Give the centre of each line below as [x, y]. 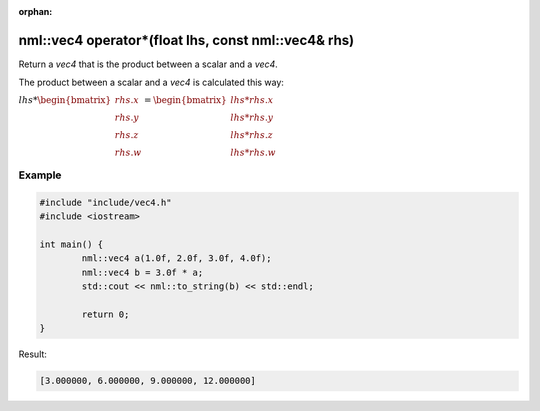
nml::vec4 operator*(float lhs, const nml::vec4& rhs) [186, 40]
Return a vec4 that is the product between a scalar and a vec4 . [148, 64]
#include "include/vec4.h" [105, 202]
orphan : [35, 11]
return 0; [105, 314]
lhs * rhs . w [253, 152]
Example [40, 175]
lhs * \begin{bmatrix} [65, 99]
